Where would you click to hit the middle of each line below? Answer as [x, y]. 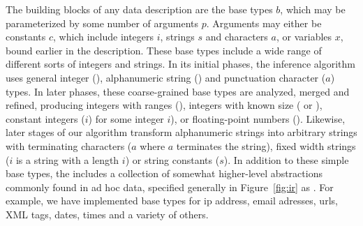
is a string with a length [67, 159]
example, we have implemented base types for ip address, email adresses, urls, [172, 201]
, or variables [304, 37]
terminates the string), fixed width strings [266, 145]
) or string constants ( [172, 159]
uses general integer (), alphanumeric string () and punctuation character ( [166, 77]
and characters [237, 37]
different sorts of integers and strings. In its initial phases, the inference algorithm [180, 64]
